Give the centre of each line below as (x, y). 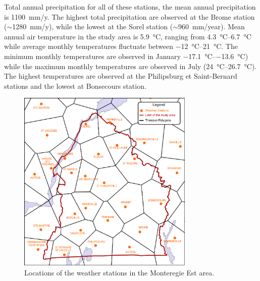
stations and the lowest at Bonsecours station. (75, 86)
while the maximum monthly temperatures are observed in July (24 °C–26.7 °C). (131, 66)
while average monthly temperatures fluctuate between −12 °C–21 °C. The (121, 46)
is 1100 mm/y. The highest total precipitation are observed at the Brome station (129, 16)
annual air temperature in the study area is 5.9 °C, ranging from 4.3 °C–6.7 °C (128, 36)
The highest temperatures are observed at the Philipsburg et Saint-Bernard (121, 76)
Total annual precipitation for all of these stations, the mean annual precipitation (130, 7)
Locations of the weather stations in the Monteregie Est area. (119, 272)
